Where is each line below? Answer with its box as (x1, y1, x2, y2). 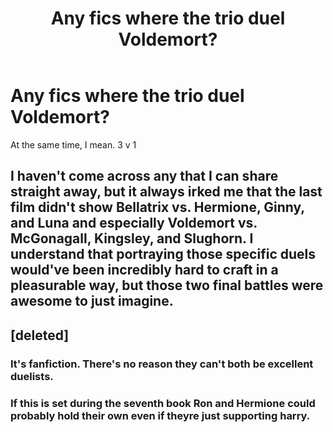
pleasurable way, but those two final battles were (10, 277, 324, 294)
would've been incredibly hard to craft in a (10, 262, 279, 279)
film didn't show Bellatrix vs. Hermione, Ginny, (10, 199, 305, 216)
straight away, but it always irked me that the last (10, 183, 323, 201)
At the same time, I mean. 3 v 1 (10, 138, 137, 151)
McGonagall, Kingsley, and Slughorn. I (10, 230, 254, 247)
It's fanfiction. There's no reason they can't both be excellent (10, 357, 314, 371)
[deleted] (10, 327, 70, 344)
